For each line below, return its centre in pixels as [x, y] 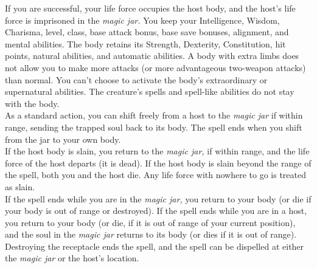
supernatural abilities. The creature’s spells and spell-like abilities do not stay [150, 91]
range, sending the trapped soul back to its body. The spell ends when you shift [154, 127]
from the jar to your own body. [63, 139]
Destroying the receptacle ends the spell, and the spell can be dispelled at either [155, 246]
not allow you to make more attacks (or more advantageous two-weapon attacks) [155, 67]
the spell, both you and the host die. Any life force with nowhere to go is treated [156, 175]
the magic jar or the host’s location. [72, 258]
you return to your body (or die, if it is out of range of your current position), [150, 222]
